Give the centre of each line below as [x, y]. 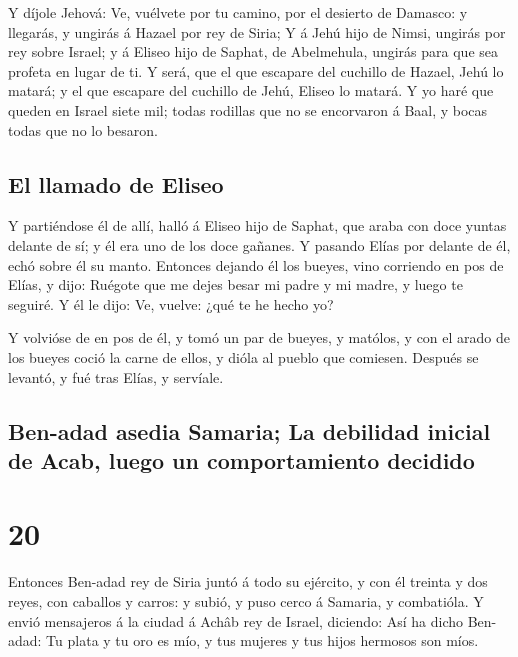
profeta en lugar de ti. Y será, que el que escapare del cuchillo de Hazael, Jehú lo [256, 70]
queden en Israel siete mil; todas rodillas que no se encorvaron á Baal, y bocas [248, 109]
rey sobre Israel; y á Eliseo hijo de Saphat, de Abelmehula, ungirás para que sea [253, 51]
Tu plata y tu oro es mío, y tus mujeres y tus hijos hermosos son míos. [262, 640]
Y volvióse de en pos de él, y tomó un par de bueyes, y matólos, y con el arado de [259, 337]
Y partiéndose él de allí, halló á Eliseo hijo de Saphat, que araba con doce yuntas [257, 225]
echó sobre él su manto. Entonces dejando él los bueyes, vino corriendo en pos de [256, 264]
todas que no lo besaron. [83, 129]
